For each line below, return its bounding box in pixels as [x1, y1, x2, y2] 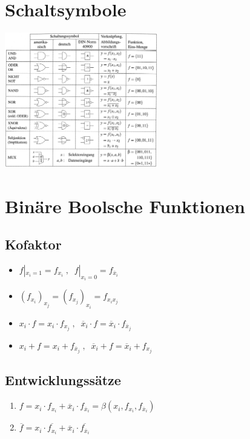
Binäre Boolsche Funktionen [5, 193, 246, 218]
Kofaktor [5, 235, 62, 254]
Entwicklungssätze [5, 371, 121, 389]
